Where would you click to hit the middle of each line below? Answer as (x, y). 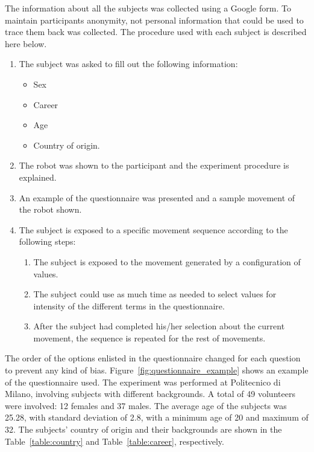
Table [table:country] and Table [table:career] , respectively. (115, 441)
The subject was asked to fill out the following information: (128, 64)
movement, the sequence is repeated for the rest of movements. (149, 337)
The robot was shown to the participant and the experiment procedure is (154, 165)
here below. (26, 43)
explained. (38, 177)
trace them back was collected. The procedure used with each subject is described (156, 32)
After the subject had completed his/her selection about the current (159, 326)
